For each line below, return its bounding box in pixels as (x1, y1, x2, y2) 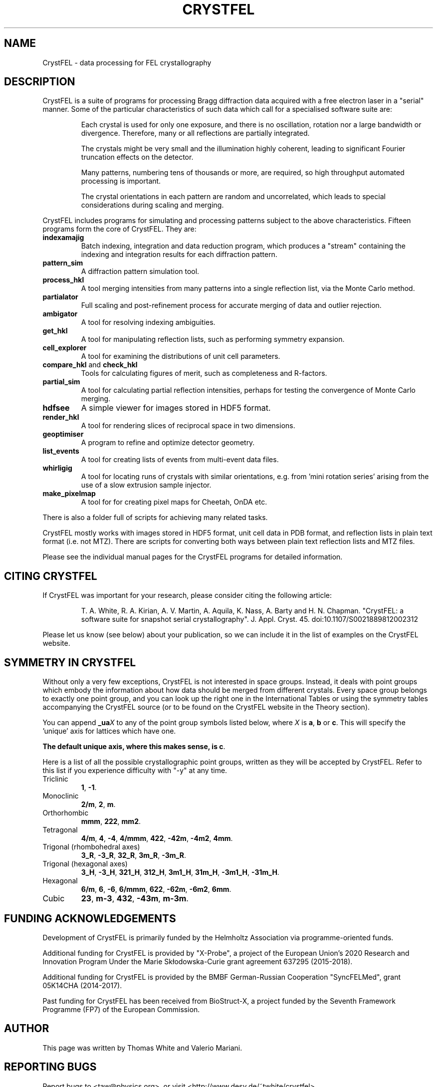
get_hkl (42, 326, 68, 335)
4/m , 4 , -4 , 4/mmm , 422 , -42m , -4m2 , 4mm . (81, 834, 233, 843)
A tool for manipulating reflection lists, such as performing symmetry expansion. (81, 335, 345, 344)
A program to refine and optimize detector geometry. (81, 438, 255, 447)
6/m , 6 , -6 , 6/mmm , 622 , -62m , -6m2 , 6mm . (81, 885, 231, 894)
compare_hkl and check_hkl (42, 360, 138, 369)
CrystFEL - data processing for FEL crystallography (42, 58, 212, 67)
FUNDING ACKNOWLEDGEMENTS (4, 912, 176, 925)
